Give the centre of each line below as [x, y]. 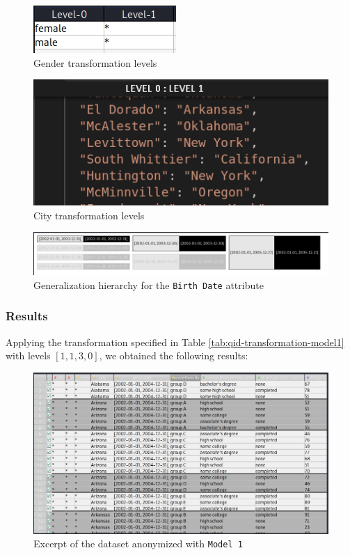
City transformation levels [89, 215]
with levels [28, 355]
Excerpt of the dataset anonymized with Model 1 [138, 544]
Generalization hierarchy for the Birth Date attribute [149, 284]
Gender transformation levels [95, 62]
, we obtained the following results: [174, 355]
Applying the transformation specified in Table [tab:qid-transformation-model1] [175, 342]
